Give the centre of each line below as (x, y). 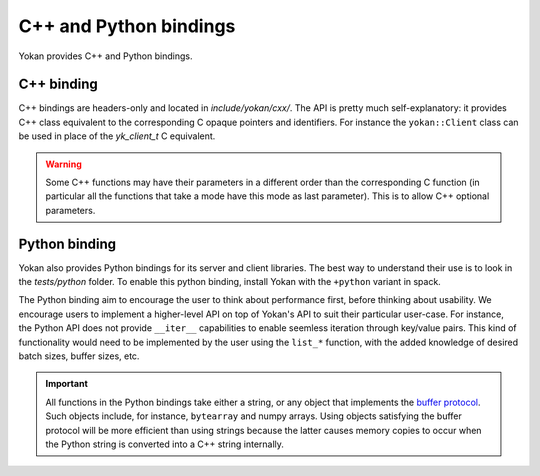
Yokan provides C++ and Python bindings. (105, 56)
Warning (63, 164)
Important (67, 384)
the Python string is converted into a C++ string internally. (165, 444)
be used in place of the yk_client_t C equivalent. (117, 136)
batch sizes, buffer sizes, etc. (79, 356)
